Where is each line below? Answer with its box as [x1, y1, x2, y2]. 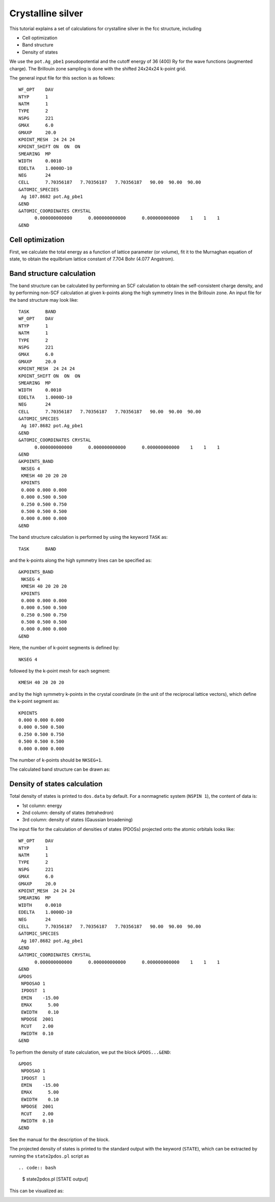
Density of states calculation [9, 780, 103, 789]
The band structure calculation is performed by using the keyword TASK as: [9, 534, 168, 540]
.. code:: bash [18, 1165, 57, 1170]
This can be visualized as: [9, 1188, 64, 1194]
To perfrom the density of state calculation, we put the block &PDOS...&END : [9, 1049, 172, 1055]
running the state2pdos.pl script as [9, 1153, 89, 1159]
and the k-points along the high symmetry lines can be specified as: [9, 557, 152, 563]
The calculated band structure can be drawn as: [9, 766, 111, 772]
